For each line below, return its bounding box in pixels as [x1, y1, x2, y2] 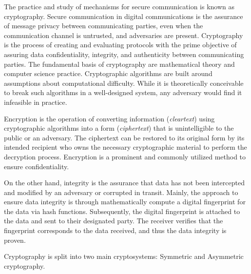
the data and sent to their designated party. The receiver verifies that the [4, 215, 223, 226]
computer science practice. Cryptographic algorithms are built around [4, 68, 212, 78]
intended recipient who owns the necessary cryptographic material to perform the [4, 142, 247, 152]
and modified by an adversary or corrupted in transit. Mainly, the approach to [4, 187, 238, 197]
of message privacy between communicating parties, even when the [4, 20, 203, 31]
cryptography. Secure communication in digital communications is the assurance [4, 11, 243, 21]
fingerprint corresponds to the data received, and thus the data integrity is [4, 225, 227, 235]
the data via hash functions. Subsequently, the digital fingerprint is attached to [4, 206, 240, 216]
